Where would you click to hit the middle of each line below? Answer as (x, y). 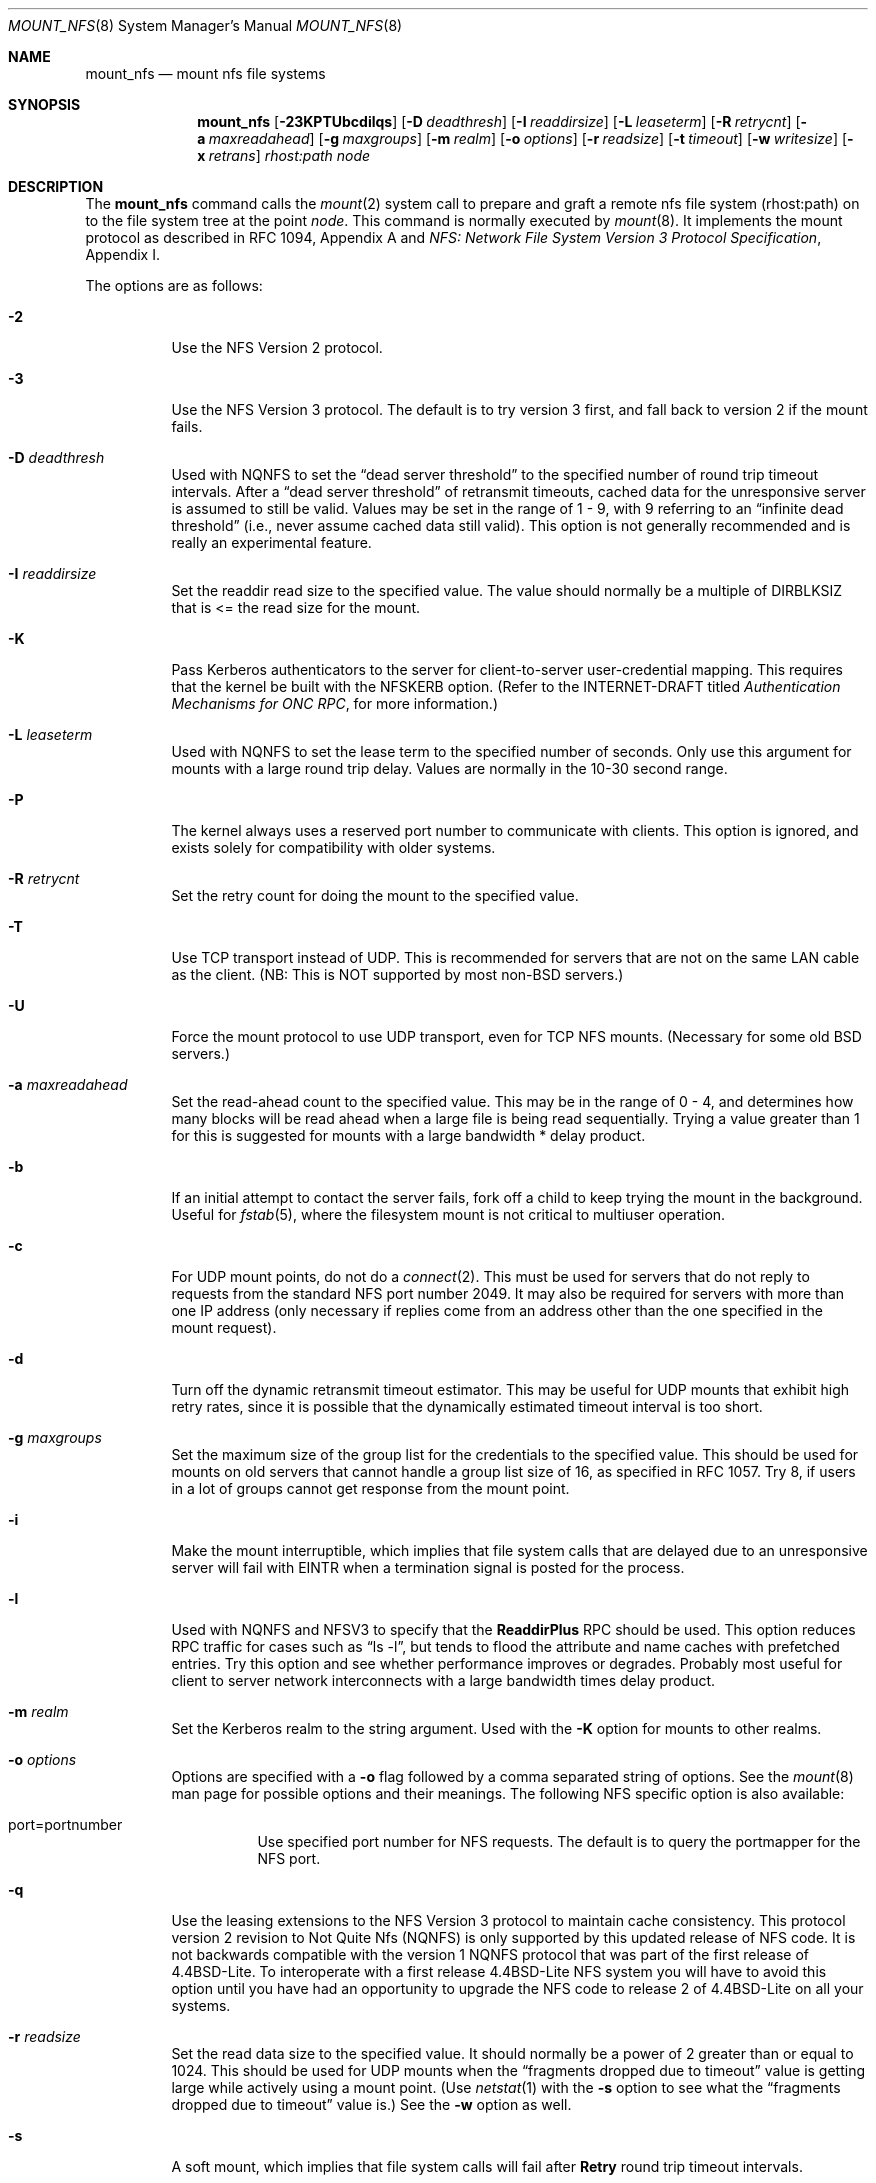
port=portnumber (65, 1824)
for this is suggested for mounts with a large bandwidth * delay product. (408, 1135)
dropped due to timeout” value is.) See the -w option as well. (371, 2104)
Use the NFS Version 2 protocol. (277, 347)
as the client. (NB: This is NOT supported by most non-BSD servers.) (397, 974)
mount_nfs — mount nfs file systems (205, 73)
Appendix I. (122, 254)
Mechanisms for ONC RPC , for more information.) (334, 703)
